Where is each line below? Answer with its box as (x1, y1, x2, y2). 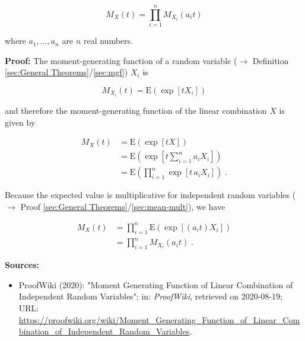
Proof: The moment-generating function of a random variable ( (5, 54, 237, 66)
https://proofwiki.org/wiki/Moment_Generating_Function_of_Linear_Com (18, 313, 300, 326)
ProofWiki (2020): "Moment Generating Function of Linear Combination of (18, 278, 293, 291)
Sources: (5, 259, 39, 271)
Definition (252, 54, 289, 66)
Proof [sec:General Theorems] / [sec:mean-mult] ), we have (20, 200, 225, 212)
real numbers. (83, 34, 133, 47)
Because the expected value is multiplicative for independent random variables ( (5, 189, 296, 201)
